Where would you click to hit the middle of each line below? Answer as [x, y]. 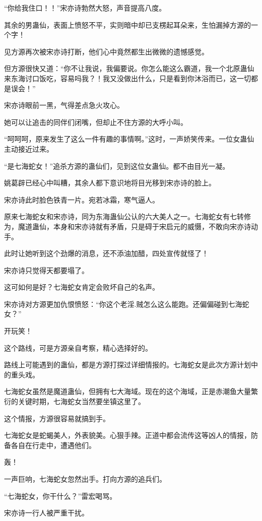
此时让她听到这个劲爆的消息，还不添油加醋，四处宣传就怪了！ [106, 253]
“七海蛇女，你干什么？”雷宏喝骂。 [60, 496]
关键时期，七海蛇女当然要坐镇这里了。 [81, 401]
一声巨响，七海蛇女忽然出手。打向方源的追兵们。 [85, 479]
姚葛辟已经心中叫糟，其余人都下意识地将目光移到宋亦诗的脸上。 [110, 183]
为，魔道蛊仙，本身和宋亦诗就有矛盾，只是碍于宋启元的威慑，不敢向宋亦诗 [127, 226]
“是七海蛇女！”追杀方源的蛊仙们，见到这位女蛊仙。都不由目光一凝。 [117, 166]
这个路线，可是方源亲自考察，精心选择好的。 [78, 347]
